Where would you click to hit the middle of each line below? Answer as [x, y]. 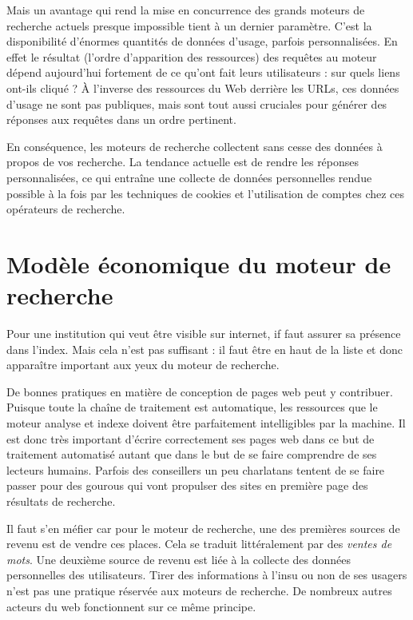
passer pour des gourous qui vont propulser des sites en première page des [187, 485]
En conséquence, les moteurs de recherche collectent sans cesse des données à [195, 146]
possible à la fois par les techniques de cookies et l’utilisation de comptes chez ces [206, 193]
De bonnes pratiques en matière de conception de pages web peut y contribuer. [200, 391]
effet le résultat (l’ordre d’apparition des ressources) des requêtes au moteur [192, 56]
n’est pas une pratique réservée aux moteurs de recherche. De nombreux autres [199, 590]
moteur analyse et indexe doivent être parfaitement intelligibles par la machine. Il [206, 423]
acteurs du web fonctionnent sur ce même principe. [131, 606]
